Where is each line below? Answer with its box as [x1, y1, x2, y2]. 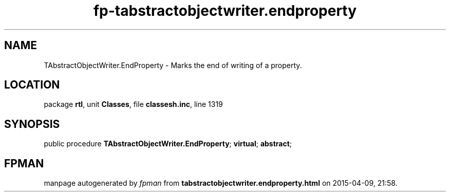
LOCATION [4, 78, 60, 92]
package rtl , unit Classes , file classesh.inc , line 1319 [44, 100, 223, 109]
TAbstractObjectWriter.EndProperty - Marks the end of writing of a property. [44, 60, 302, 70]
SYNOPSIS [4, 117, 60, 130]
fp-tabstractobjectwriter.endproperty [93, 2, 357, 19]
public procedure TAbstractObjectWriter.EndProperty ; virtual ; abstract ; [44, 139, 292, 148]
